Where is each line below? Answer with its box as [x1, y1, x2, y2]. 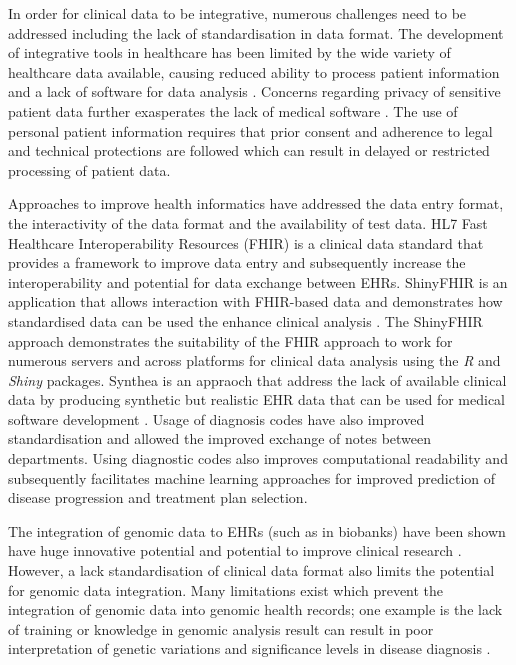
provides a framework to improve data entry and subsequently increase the [8, 252, 466, 273]
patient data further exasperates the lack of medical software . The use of [8, 100, 458, 121]
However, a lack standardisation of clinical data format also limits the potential [8, 560, 495, 581]
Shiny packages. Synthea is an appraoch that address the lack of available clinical [8, 369, 507, 390]
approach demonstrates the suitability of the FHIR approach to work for [8, 330, 453, 351]
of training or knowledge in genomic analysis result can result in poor [8, 618, 434, 639]
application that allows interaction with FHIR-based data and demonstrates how [8, 291, 503, 312]
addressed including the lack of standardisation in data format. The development [8, 22, 504, 43]
